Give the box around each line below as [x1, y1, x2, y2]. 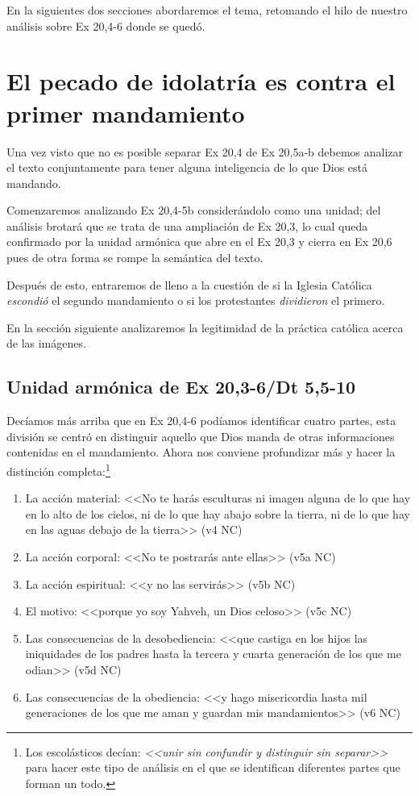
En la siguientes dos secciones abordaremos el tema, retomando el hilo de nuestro [6, 2, 408, 18]
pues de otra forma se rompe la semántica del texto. [6, 249, 263, 266]
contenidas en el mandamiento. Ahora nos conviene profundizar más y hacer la [6, 444, 396, 461]
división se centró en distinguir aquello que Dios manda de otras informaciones [6, 427, 395, 444]
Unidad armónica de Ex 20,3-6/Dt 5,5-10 [6, 374, 356, 399]
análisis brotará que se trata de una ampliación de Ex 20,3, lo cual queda [6, 217, 368, 234]
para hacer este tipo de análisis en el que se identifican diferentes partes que [25, 759, 400, 776]
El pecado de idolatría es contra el [6, 65, 396, 98]
